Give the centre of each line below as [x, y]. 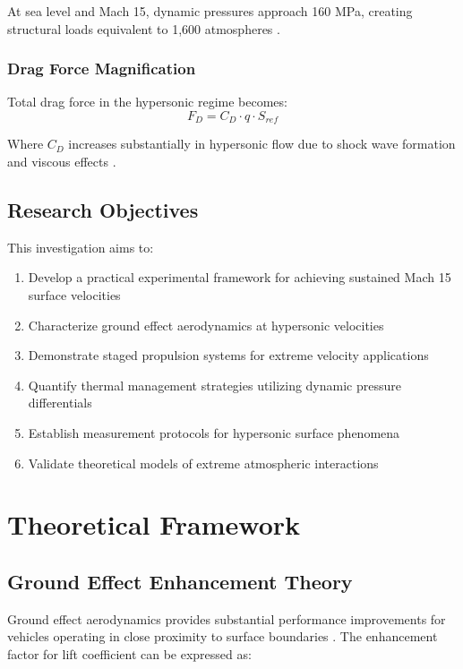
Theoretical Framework [154, 524]
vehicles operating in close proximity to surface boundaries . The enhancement [223, 636]
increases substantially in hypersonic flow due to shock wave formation [262, 144]
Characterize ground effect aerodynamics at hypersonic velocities [206, 325]
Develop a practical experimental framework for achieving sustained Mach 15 [240, 277]
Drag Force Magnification [102, 69]
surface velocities [74, 295]
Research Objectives [103, 210]
